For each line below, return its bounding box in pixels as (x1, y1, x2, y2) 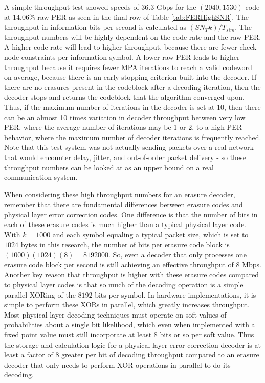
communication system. (4, 172, 78, 183)
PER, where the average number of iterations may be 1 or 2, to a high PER (4, 122, 242, 132)
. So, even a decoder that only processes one (108, 249, 247, 260)
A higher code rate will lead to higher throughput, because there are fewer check (4, 41, 257, 52)
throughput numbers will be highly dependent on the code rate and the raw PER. (4, 31, 261, 42)
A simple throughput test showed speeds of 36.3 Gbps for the (4, 2, 196, 12)
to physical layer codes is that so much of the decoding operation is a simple (4, 279, 244, 290)
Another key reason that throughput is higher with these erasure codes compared (4, 269, 259, 280)
